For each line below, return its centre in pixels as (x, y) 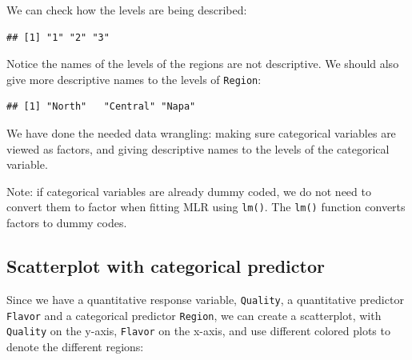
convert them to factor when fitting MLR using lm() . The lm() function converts (206, 207)
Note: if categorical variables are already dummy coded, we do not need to (189, 191)
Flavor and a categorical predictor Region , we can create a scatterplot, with (194, 315)
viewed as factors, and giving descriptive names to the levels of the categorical (198, 148)
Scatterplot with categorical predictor (166, 266)
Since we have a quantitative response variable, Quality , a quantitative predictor (205, 299)
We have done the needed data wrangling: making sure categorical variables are (201, 133)
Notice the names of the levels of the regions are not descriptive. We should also (203, 64)
